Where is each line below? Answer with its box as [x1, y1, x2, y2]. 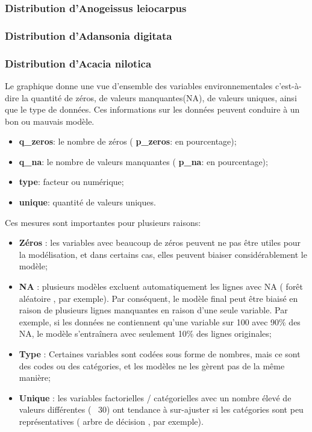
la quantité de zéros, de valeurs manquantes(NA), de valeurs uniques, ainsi [22, 91, 297, 104]
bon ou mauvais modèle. [5, 114, 95, 127]
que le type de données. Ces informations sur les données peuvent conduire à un [5, 103, 300, 116]
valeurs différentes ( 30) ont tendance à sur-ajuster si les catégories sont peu [19, 403, 304, 416]
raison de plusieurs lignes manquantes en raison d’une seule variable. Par [19, 304, 288, 316]
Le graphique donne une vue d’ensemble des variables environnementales [5, 79, 273, 92]
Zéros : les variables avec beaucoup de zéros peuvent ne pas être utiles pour [19, 236, 301, 249]
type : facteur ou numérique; [19, 175, 124, 188]
